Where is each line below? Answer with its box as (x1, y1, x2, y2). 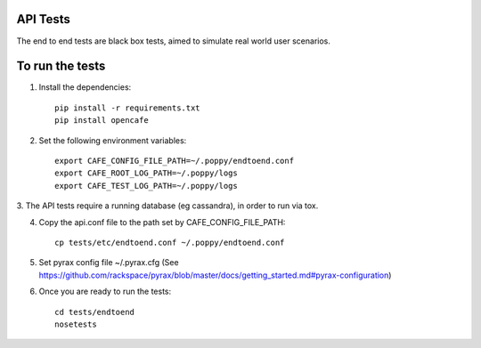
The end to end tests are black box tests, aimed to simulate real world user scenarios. (16, 36, 331, 46)
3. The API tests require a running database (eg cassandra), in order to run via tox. (16, 200, 319, 211)
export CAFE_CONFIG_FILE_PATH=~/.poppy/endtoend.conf (54, 156, 294, 166)
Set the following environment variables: (38, 134, 187, 146)
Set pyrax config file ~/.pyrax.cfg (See (38, 257, 179, 268)
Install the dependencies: (38, 82, 132, 93)
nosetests (54, 319, 97, 329)
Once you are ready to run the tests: (38, 286, 172, 297)
